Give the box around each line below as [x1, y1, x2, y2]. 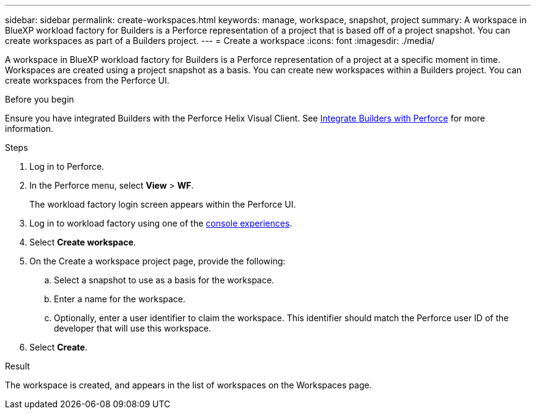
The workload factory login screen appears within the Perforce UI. [29, 199, 296, 209]
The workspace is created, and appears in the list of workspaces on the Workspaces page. [5, 380, 372, 390]
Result [5, 361, 30, 371]
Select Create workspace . [29, 237, 136, 247]
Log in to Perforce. [29, 161, 105, 172]
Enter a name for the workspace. [54, 294, 186, 304]
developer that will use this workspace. [54, 323, 212, 333]
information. [5, 123, 54, 134]
